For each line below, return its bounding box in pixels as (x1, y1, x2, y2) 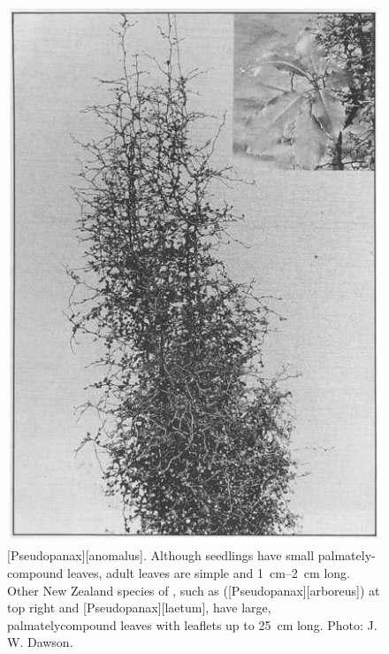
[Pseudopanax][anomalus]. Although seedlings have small (7, 546, 315, 565)
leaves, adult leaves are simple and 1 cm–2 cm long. (67, 564, 350, 582)
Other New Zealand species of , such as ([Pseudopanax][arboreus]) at (7, 581, 380, 599)
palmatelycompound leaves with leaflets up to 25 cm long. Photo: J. (7, 615, 378, 634)
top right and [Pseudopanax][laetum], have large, (7, 598, 271, 617)
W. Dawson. (7, 633, 73, 651)
